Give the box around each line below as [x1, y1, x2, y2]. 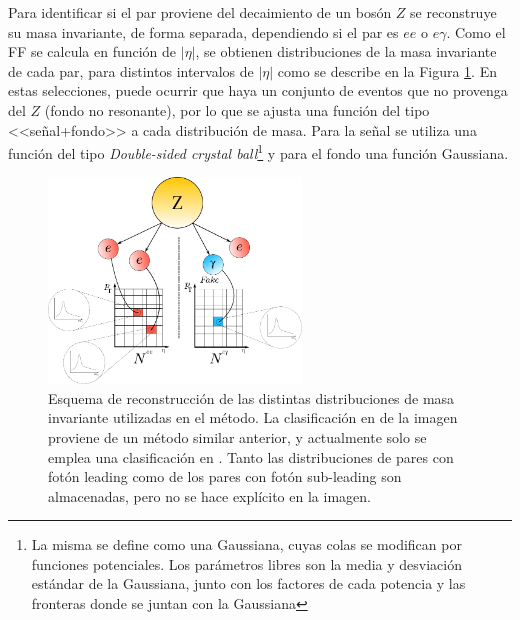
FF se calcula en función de [8, 41, 177, 62]
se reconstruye [410, 2, 497, 22]
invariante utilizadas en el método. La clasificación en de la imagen [48, 407, 458, 428]
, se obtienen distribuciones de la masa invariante [195, 41, 497, 62]
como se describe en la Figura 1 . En [277, 60, 497, 81]
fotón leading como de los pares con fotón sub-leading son [48, 466, 402, 487]
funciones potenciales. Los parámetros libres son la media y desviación [31, 553, 462, 574]
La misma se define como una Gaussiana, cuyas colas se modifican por [31, 534, 462, 555]
